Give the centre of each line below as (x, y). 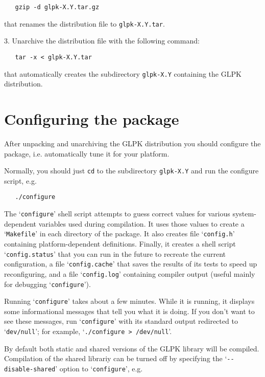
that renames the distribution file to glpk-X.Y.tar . (85, 23)
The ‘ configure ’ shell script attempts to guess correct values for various (117, 214)
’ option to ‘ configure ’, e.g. (99, 368)
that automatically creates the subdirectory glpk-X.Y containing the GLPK (123, 73)
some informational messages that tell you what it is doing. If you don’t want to (129, 311)
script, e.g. (20, 180)
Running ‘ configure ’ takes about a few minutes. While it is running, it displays (129, 301)
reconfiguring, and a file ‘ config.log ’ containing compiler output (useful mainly (130, 273)
